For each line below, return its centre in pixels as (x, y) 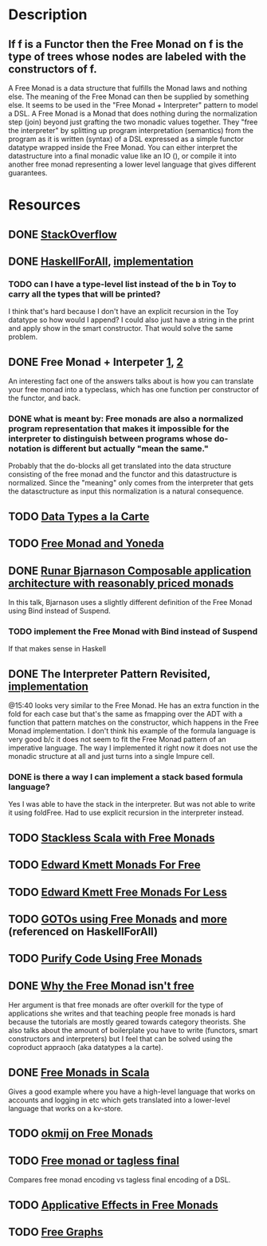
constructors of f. (53, 69)
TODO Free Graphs (56, 1232)
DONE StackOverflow (63, 234)
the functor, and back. (45, 398)
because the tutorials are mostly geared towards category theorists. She (127, 1022)
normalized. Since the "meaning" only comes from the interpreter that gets (131, 483)
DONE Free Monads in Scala (79, 1073)
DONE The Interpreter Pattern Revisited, (110, 674)
